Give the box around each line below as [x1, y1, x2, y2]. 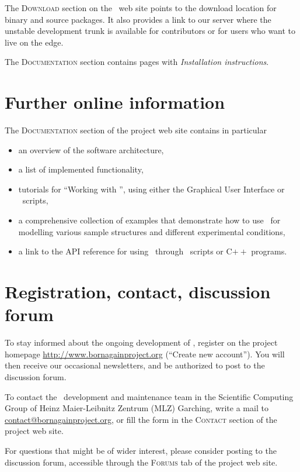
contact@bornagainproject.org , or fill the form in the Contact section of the [5, 413, 277, 425]
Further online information [5, 90, 225, 114]
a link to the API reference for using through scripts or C [18, 245, 232, 257]
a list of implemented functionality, [18, 163, 144, 175]
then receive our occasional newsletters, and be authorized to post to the [5, 359, 265, 371]
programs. [251, 245, 287, 257]
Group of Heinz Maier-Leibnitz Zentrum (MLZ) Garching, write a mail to [5, 402, 268, 414]
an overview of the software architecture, [18, 143, 164, 156]
